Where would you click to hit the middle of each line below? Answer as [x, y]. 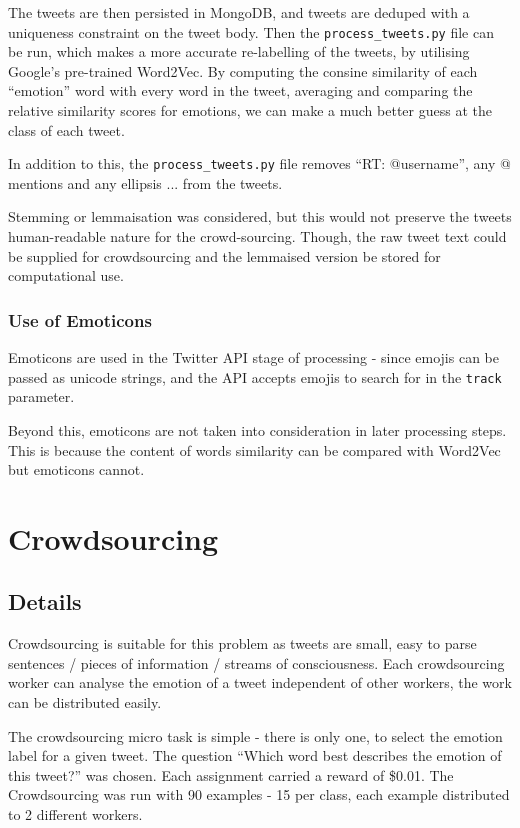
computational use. [66, 275]
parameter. [41, 396]
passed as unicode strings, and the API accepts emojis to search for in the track [255, 376]
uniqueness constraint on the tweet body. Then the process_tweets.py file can [251, 31]
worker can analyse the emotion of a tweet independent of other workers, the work [260, 682]
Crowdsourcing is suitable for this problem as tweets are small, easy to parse [242, 643]
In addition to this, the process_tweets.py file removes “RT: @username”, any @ [259, 163]
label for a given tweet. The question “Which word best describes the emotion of [255, 755]
